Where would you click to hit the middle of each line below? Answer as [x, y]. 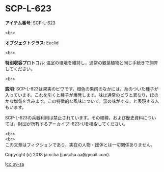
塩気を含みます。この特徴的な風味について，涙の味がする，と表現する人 [86, 101]
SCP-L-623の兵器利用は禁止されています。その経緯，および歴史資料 [74, 117]
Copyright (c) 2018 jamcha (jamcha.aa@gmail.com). [58, 154]
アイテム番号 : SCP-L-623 [30, 23]
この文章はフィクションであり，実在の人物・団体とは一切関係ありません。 [80, 144]
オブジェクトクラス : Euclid [32, 43]
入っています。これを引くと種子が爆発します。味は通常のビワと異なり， [78, 95]
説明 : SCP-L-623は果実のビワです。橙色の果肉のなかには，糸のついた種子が [82, 88]
